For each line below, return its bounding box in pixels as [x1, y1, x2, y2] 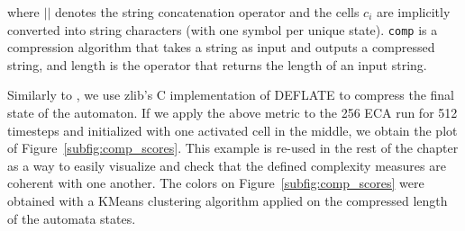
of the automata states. [7, 209, 136, 227]
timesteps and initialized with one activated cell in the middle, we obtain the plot [7, 120, 458, 139]
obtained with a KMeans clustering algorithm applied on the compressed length [7, 191, 448, 209]
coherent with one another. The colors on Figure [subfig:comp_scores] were [7, 173, 424, 192]
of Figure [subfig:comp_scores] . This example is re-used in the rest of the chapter [7, 138, 459, 157]
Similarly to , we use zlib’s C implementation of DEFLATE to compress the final [7, 85, 455, 104]
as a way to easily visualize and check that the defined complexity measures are [7, 155, 446, 174]
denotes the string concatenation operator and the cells [54, 3, 360, 21]
